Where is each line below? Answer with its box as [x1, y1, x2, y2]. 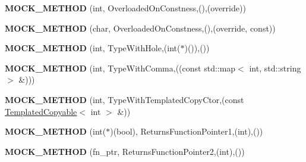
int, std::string [249, 61, 301, 74]
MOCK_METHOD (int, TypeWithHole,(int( [5, 42, 181, 54]
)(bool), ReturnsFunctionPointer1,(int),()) [110, 125, 263, 138]
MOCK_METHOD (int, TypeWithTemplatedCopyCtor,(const [5, 93, 244, 105]
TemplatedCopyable [5, 105, 77, 117]
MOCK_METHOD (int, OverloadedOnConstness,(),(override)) [5, 2, 246, 14]
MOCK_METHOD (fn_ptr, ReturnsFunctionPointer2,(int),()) [5, 145, 245, 157]
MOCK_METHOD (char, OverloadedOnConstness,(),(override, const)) [5, 21, 276, 34]
